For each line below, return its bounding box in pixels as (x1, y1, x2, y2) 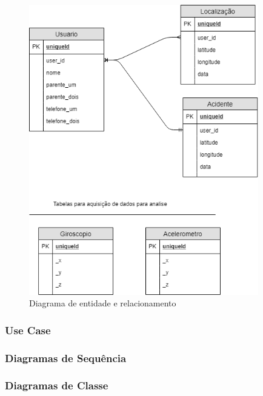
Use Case (5, 322, 51, 337)
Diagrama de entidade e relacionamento (29, 297, 176, 309)
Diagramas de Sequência (5, 350, 127, 365)
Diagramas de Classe (5, 378, 108, 393)
